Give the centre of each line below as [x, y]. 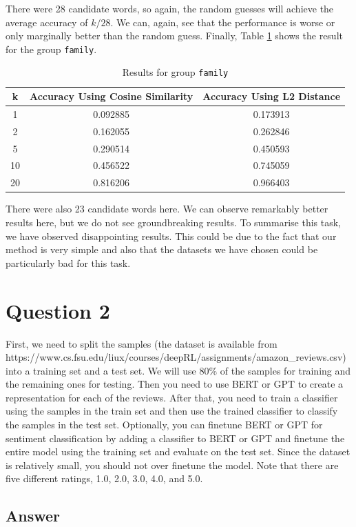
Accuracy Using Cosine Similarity [112, 96]
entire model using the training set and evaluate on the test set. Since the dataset [178, 451]
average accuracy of [47, 22]
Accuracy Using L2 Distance [272, 96]
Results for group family [175, 72]
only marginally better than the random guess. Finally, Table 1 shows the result [174, 36]
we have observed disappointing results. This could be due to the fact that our [171, 236]
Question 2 [58, 310]
